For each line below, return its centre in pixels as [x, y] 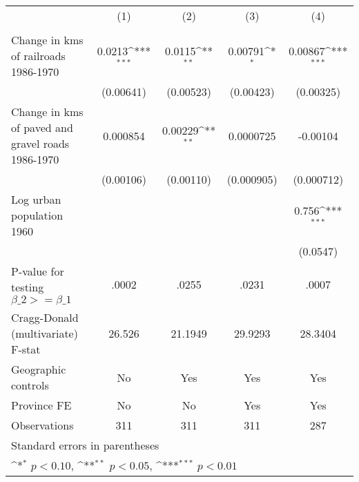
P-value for [38, 271]
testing [28, 287]
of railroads [38, 56]
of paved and [42, 127]
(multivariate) [45, 333]
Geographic [39, 369]
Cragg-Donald [45, 317]
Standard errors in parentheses [85, 445]
